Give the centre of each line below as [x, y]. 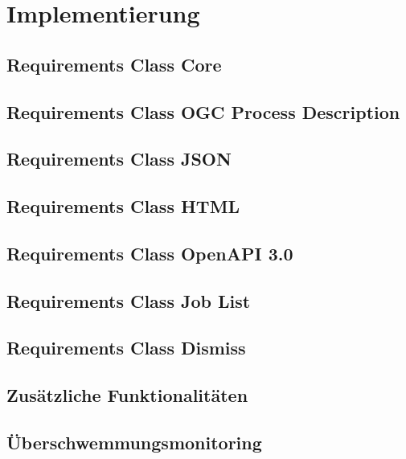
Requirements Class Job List [129, 300]
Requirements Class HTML [123, 206]
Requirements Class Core [114, 64]
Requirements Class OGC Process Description [203, 111]
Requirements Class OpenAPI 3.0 [150, 253]
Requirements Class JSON [119, 159]
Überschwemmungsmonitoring [134, 443]
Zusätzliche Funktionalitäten [127, 395]
